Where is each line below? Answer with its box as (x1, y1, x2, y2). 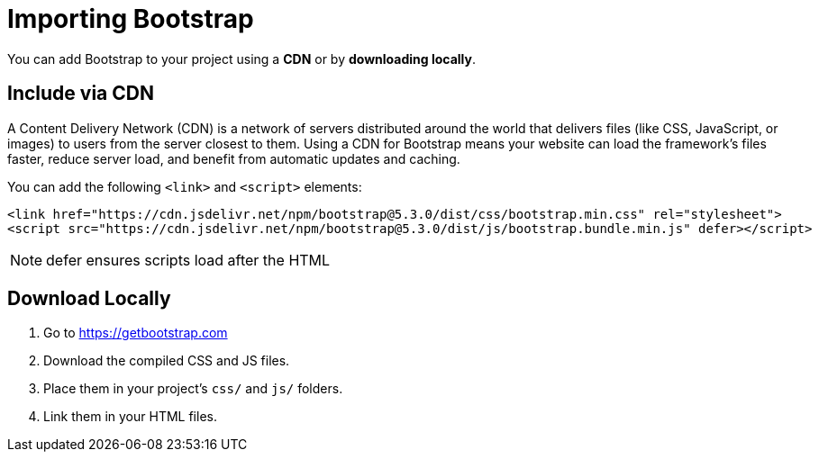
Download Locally (7, 287, 171, 310)
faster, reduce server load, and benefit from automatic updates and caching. (7, 150, 460, 166)
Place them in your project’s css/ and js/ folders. (43, 381, 343, 397)
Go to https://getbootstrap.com (43, 325, 228, 341)
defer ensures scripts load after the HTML (46, 250, 331, 269)
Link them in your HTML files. (43, 409, 217, 425)
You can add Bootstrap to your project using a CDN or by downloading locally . (7, 50, 477, 67)
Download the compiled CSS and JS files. (43, 353, 290, 369)
